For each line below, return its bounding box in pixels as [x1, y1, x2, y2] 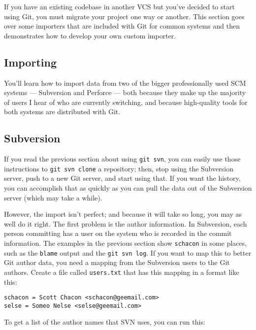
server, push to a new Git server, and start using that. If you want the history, [4, 173, 241, 183]
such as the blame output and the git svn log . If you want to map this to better [4, 247, 252, 258]
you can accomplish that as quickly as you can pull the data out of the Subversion [4, 183, 252, 193]
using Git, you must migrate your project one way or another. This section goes [4, 11, 245, 21]
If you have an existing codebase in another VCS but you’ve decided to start [4, 1, 235, 11]
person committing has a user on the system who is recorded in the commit [4, 228, 232, 238]
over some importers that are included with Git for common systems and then [4, 21, 240, 31]
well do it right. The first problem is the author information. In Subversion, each [4, 218, 247, 229]
